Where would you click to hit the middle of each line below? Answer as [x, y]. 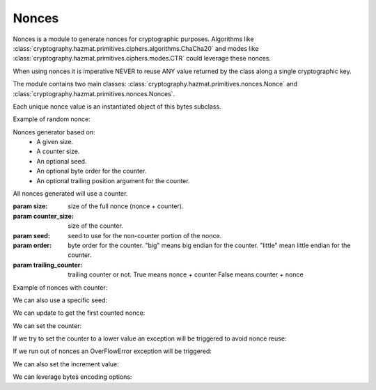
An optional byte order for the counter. [92, 171]
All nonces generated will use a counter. [70, 194]
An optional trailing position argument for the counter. [113, 180]
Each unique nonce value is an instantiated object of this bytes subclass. [117, 106]
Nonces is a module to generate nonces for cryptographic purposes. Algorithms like [133, 39]
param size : [30, 206]
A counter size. [58, 151]
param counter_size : [44, 216]
